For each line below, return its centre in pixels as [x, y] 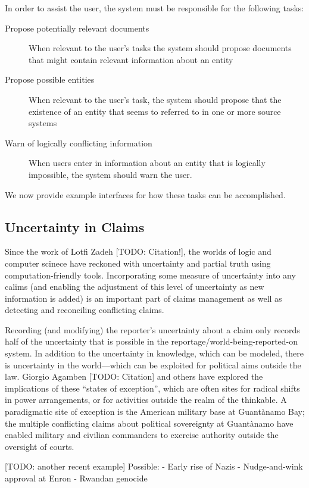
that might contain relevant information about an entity [131, 59]
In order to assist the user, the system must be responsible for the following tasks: [154, 8]
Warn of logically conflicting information [79, 143]
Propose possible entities [50, 79]
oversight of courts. [40, 446]
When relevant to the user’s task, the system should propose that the [155, 99]
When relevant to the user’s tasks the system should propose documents [160, 48]
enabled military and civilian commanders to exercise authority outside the [142, 435]
